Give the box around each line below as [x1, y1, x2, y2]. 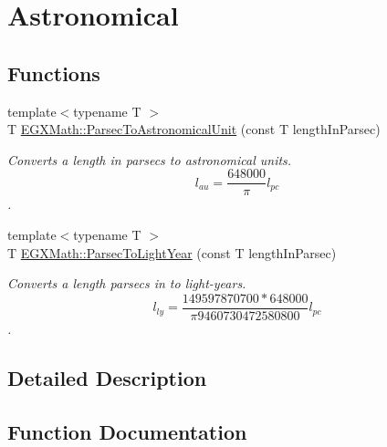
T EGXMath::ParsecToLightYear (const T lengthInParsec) [7, 243, 337, 262]
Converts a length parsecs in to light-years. [7, 274, 246, 293]
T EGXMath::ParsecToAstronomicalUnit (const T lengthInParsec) [7, 120, 381, 139]
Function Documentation [7, 417, 247, 445]
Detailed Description [7, 363, 207, 391]
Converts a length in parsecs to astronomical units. [7, 150, 292, 169]
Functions [7, 58, 100, 87]
